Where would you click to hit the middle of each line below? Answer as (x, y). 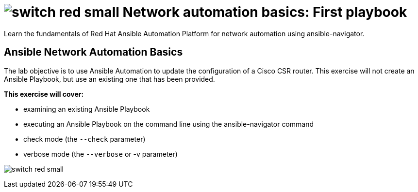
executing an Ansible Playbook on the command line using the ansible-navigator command (169, 124)
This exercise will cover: (44, 94)
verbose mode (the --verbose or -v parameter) (100, 154)
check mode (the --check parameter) (84, 139)
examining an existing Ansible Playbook (87, 109)
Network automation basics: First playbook (265, 12)
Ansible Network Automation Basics (93, 52)
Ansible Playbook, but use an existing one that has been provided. (109, 79)
